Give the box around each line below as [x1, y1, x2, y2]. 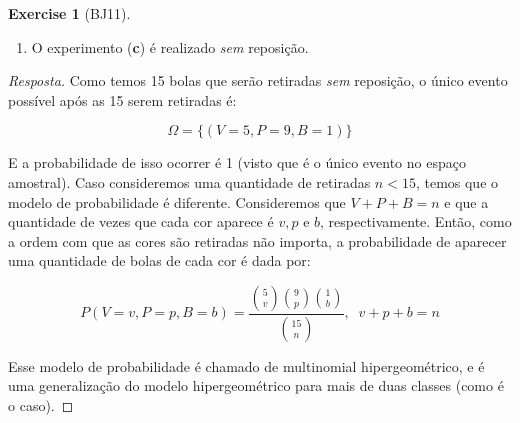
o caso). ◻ [8, 395, 74, 415]
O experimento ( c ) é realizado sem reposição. [31, 36, 309, 57]
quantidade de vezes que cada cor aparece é [8, 211, 274, 232]
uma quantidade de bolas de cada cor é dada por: [8, 250, 311, 271]
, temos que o [415, 171, 499, 192]
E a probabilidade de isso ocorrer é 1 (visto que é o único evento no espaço [8, 152, 466, 173]
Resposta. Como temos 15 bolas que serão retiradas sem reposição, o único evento [8, 70, 508, 91]
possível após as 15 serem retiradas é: [8, 89, 237, 110]
